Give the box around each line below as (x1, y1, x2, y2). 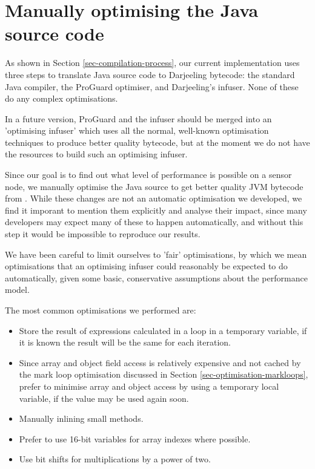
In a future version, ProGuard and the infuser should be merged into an (5, 112, 272, 125)
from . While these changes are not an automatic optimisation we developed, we (5, 192, 302, 205)
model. (5, 283, 30, 296)
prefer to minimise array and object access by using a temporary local (19, 379, 279, 392)
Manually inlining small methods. (19, 412, 144, 425)
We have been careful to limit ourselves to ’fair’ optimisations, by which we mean (5, 248, 307, 260)
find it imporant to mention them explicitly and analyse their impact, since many (5, 203, 307, 216)
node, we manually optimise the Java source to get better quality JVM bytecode (5, 180, 303, 192)
